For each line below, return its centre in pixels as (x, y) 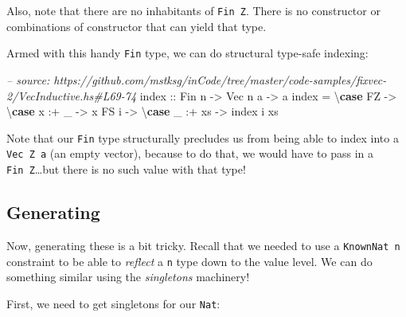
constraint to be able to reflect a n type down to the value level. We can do (189, 261)
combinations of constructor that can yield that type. (137, 26)
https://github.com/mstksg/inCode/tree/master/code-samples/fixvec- (220, 79)
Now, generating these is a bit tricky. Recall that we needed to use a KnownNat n (203, 245)
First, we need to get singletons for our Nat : (113, 303)
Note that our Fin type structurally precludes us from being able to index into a (203, 137)
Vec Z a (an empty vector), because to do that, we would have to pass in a (190, 153)
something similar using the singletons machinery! (128, 277)
